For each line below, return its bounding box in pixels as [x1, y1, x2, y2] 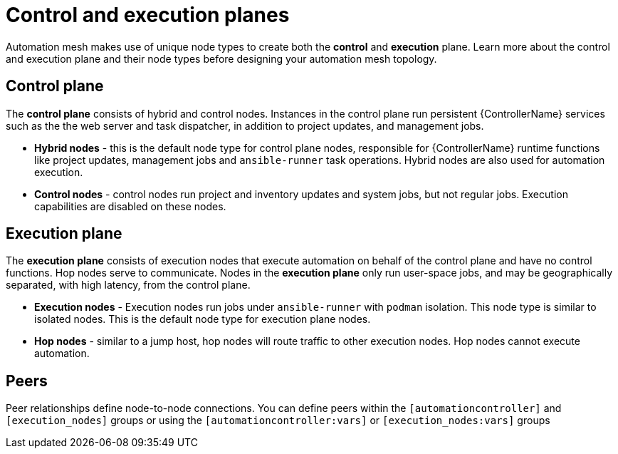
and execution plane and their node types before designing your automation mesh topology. [6, 52, 437, 65]
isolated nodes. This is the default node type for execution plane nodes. [34, 313, 371, 326]
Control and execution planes [6, 3, 290, 27]
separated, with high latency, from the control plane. [6, 279, 251, 292]
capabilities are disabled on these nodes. [34, 200, 226, 212]
